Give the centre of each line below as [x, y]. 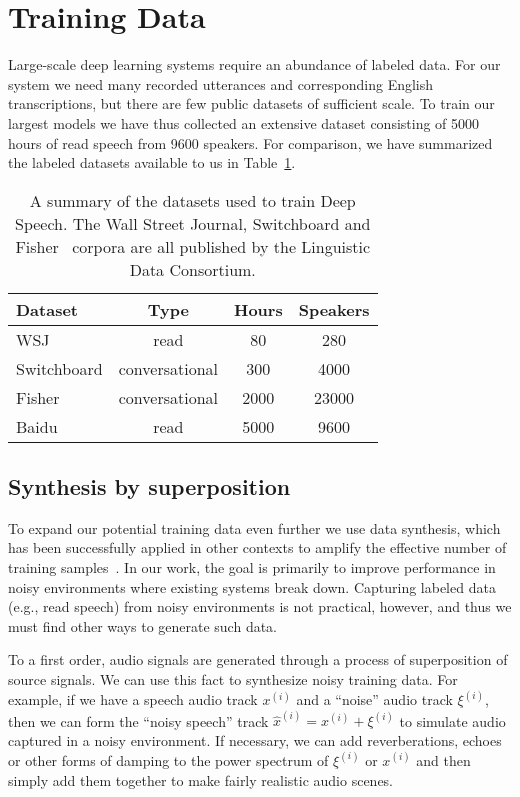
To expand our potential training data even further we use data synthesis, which [254, 527]
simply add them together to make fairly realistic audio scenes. [201, 779]
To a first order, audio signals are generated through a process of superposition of [258, 659]
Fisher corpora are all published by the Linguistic [193, 246]
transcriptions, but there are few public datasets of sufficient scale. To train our [251, 103]
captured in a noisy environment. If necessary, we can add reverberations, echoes [255, 739]
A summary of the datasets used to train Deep [192, 200]
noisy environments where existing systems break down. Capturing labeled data [252, 586]
